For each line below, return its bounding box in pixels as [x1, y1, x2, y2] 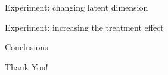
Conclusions [5, 41, 48, 53]
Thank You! [5, 60, 48, 73]
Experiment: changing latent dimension [5, 1, 148, 13]
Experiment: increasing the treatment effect [5, 21, 164, 33]
